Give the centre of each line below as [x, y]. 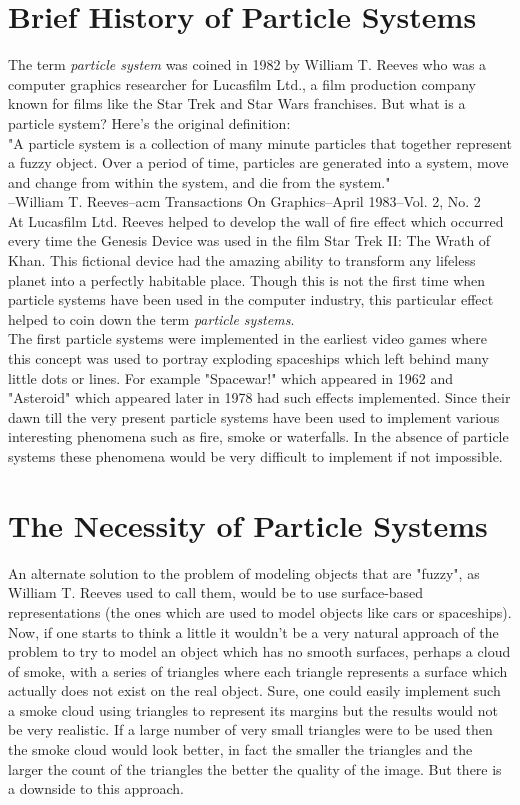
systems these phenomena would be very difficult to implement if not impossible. [255, 456]
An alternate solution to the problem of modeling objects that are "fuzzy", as [244, 572]
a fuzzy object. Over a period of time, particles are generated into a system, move [258, 162]
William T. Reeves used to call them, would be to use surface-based [216, 592]
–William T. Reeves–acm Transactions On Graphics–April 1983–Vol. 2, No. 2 [244, 201]
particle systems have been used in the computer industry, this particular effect [251, 299]
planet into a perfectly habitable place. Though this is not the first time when [247, 279]
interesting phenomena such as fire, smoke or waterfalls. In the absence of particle [258, 436]
